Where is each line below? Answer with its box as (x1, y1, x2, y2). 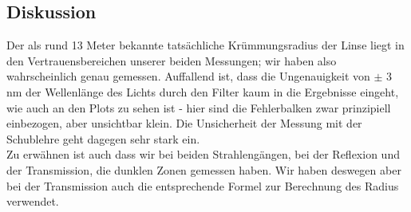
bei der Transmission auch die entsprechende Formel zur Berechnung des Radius (6, 177, 399, 194)
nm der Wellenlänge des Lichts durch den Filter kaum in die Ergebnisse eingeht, (6, 83, 399, 100)
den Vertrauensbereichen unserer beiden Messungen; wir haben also (6, 52, 337, 69)
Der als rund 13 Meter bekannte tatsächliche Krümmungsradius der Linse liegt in (6, 37, 405, 53)
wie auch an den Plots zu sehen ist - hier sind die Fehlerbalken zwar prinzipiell (6, 99, 391, 116)
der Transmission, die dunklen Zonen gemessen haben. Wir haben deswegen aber (6, 161, 401, 178)
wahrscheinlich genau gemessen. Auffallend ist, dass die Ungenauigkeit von (6, 68, 370, 84)
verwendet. (6, 193, 59, 210)
